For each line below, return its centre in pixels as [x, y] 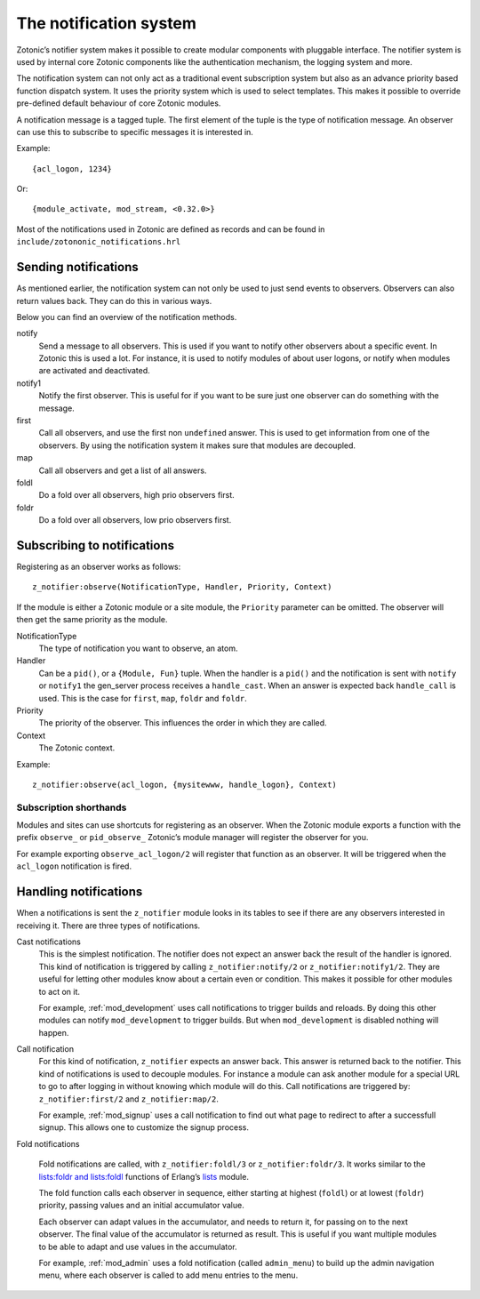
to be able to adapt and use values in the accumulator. [138, 1247]
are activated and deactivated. [94, 371]
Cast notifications [49, 942]
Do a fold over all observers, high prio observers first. [136, 495]
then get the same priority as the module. [92, 620]
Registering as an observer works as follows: [99, 567]
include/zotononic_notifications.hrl [99, 242]
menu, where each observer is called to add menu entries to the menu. [168, 1275]
